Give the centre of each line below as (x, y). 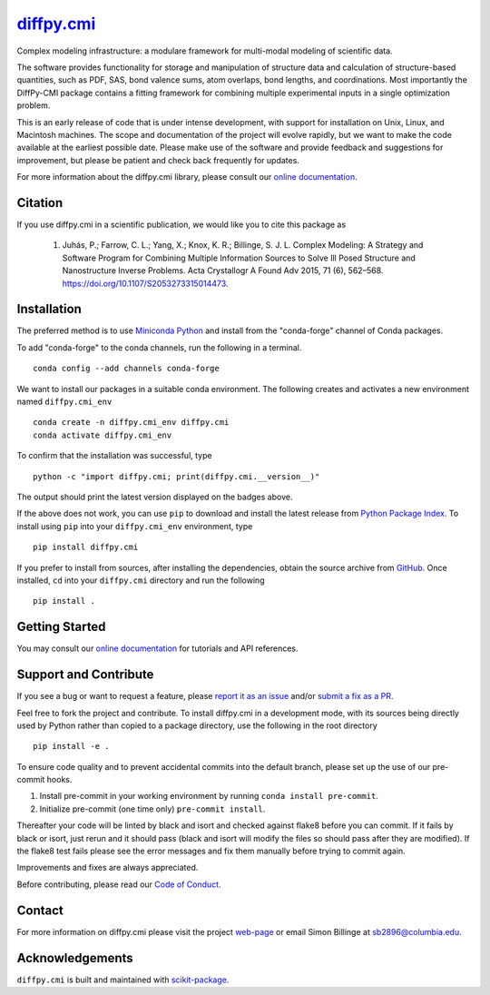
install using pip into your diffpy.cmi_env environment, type (135, 526)
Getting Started (61, 627)
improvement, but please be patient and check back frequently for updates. (158, 160)
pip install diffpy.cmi (86, 547)
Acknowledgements (75, 958)
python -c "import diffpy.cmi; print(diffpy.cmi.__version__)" (176, 476)
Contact (40, 910)
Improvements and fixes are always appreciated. (108, 868)
